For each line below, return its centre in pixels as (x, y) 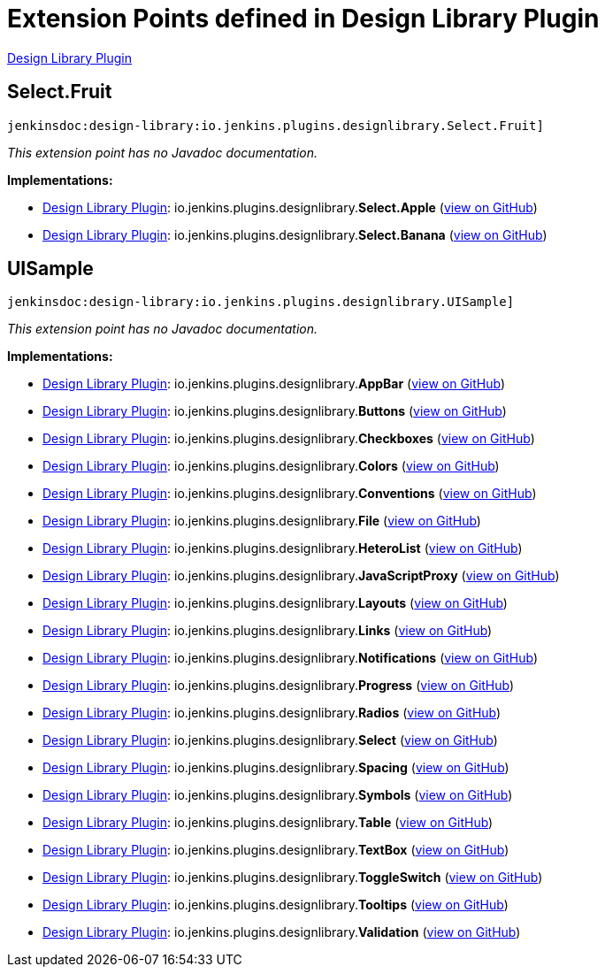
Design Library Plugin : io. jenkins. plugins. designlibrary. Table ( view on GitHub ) (268, 823)
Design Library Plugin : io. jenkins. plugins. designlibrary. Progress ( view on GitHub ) (279, 686)
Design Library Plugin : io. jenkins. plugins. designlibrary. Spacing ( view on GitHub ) (276, 768)
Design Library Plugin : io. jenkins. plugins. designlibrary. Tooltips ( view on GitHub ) (276, 905)
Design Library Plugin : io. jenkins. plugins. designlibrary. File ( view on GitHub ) (262, 521)
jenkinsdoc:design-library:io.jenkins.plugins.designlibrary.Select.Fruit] (276, 125)
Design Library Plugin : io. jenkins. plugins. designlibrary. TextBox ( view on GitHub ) (276, 850)
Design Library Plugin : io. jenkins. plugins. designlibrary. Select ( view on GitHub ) (270, 740)
